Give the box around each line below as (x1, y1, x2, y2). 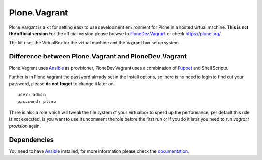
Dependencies (9, 135, 54, 144)
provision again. (9, 123, 41, 129)
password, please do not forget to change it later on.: (9, 81, 116, 87)
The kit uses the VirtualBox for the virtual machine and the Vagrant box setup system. (9, 40, 180, 45)
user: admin (17, 92, 46, 98)
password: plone (17, 99, 56, 104)
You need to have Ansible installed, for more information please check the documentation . (9, 148, 189, 154)
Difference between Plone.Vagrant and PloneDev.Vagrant (9, 52, 187, 60)
